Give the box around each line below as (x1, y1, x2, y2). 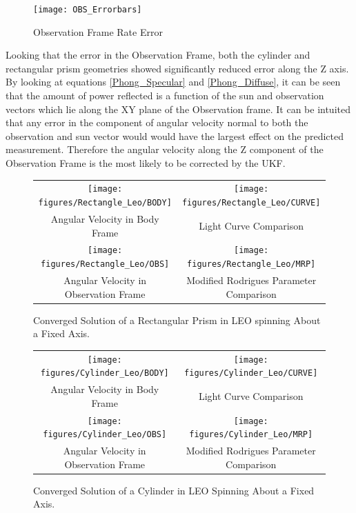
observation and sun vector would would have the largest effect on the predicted (6, 128, 344, 143)
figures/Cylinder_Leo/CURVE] (184, 368, 318, 379)
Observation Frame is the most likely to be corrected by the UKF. (6, 156, 286, 170)
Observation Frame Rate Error (33, 24, 163, 39)
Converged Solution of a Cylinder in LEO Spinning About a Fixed (33, 483, 315, 497)
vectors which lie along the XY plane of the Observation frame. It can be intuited (6, 101, 350, 116)
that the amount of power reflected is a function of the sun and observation (6, 88, 324, 103)
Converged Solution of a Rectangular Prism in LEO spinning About (33, 312, 321, 327)
